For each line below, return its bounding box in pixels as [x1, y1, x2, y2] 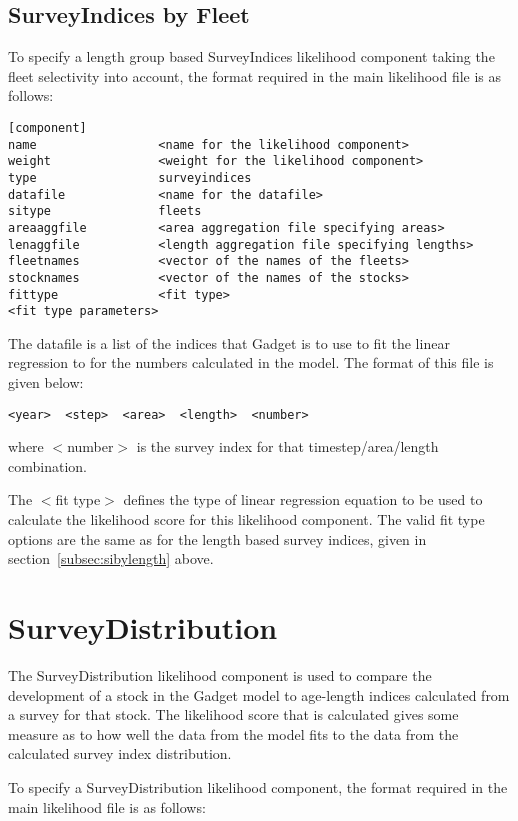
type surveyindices [8, 170, 252, 185]
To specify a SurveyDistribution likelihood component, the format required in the [8, 776, 508, 797]
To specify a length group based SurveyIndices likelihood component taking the [8, 46, 495, 67]
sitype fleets [8, 204, 202, 219]
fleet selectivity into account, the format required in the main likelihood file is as [8, 65, 502, 86]
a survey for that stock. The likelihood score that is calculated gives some [8, 704, 459, 725]
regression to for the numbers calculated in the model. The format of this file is [8, 352, 494, 373]
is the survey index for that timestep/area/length [136, 436, 439, 457]
